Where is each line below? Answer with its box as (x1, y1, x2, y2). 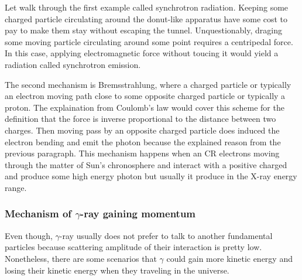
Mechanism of (5, 206, 72, 221)
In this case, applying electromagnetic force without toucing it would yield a (5, 47, 279, 59)
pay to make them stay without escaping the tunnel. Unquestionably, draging (5, 24, 282, 36)
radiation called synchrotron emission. (5, 58, 141, 70)
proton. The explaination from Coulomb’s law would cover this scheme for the (5, 101, 284, 113)
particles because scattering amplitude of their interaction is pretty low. (5, 241, 262, 253)
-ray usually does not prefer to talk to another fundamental (59, 229, 273, 241)
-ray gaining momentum (80, 206, 196, 221)
